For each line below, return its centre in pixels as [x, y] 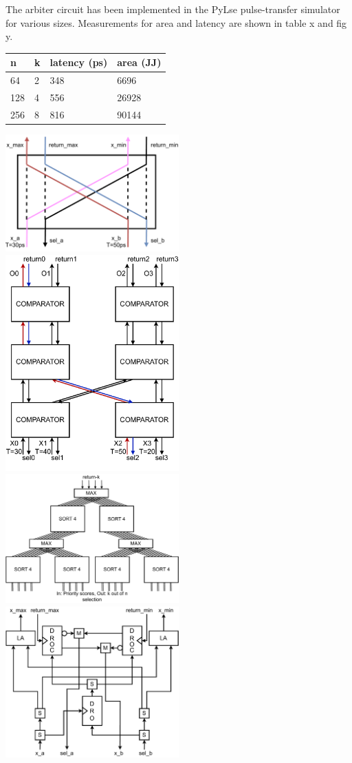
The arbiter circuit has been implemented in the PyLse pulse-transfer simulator [173, 9]
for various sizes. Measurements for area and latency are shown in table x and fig [176, 22]
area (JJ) [139, 62]
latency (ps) [79, 62]
